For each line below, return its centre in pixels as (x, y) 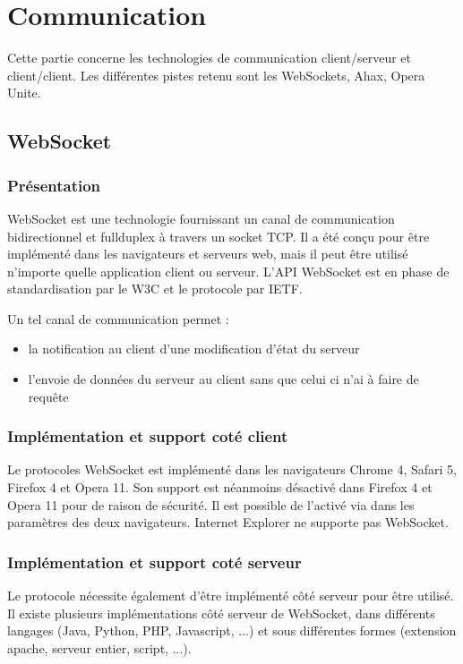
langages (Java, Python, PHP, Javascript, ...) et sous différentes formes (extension (232, 630)
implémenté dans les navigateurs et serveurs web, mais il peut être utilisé (208, 254)
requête (48, 396)
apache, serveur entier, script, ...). (99, 647)
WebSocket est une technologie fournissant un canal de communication (201, 218)
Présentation (54, 185)
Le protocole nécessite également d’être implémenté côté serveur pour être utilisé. (231, 596)
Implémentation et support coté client (148, 436)
